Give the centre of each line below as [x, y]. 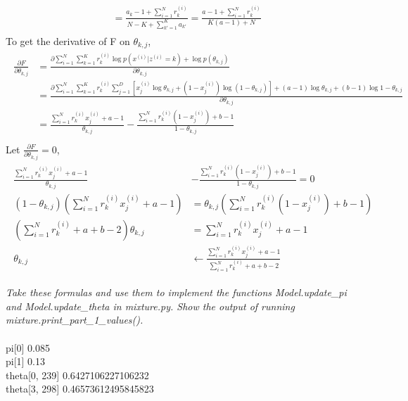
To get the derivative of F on [68, 40]
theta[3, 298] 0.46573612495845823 [80, 389]
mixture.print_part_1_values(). [75, 320]
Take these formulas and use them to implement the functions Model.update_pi [176, 292]
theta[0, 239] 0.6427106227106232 [77, 375]
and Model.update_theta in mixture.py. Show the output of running [150, 306]
